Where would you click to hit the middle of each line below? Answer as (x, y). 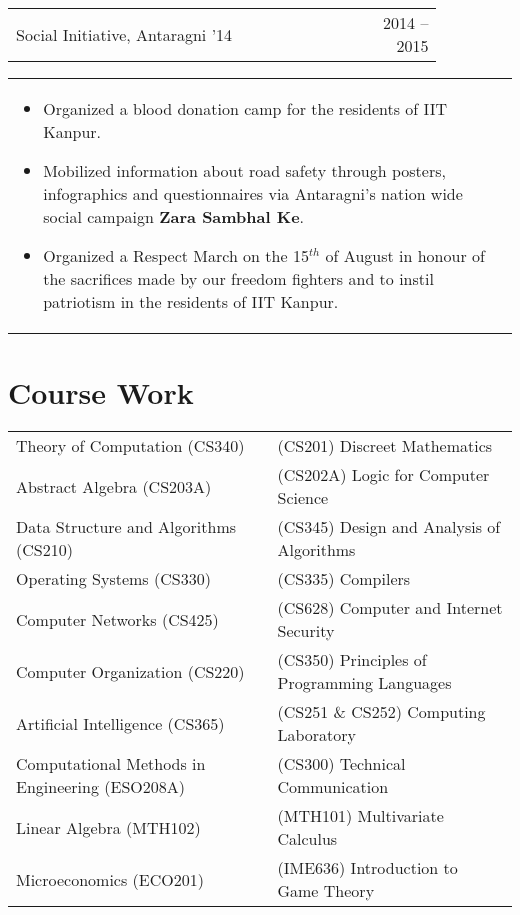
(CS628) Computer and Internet (390, 608)
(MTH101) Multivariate (360, 816)
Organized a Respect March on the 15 (176, 255)
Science (303, 498)
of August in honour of (405, 255)
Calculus (307, 839)
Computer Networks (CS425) (117, 619)
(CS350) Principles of (352, 660)
